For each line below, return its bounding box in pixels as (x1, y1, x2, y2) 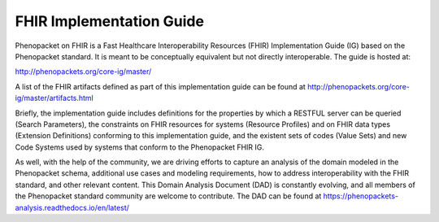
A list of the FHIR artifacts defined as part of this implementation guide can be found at (15, 81, 306, 91)
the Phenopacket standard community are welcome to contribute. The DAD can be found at (15, 191, 322, 201)
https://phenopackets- (323, 191, 398, 201)
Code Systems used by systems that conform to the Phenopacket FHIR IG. (15, 142, 264, 152)
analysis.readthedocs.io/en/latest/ (15, 202, 130, 212)
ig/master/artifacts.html (15, 94, 93, 103)
